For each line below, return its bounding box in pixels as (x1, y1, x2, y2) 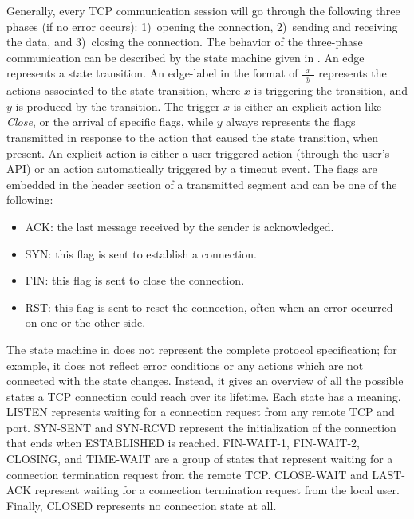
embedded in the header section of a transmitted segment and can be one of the (6, 175, 397, 192)
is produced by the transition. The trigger (15, 97, 220, 114)
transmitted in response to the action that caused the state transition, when (6, 128, 379, 145)
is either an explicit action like (233, 97, 382, 114)
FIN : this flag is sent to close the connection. (25, 272, 245, 289)
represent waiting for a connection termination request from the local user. (34, 482, 400, 498)
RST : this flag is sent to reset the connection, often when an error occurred (25, 298, 393, 315)
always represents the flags (226, 113, 356, 130)
